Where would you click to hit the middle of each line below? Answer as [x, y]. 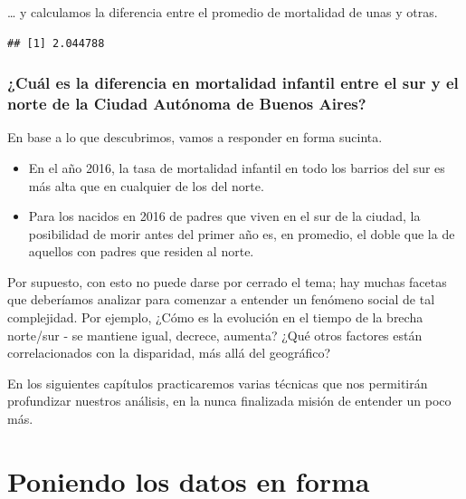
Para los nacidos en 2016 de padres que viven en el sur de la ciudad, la [224, 216]
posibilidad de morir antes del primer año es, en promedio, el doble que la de [242, 233]
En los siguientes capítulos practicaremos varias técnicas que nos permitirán [218, 383]
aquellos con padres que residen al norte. [141, 251]
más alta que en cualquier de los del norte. [146, 185]
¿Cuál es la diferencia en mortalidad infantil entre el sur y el [233, 83]
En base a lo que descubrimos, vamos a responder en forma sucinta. [195, 137]
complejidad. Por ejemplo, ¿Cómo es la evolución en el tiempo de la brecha [215, 317]
